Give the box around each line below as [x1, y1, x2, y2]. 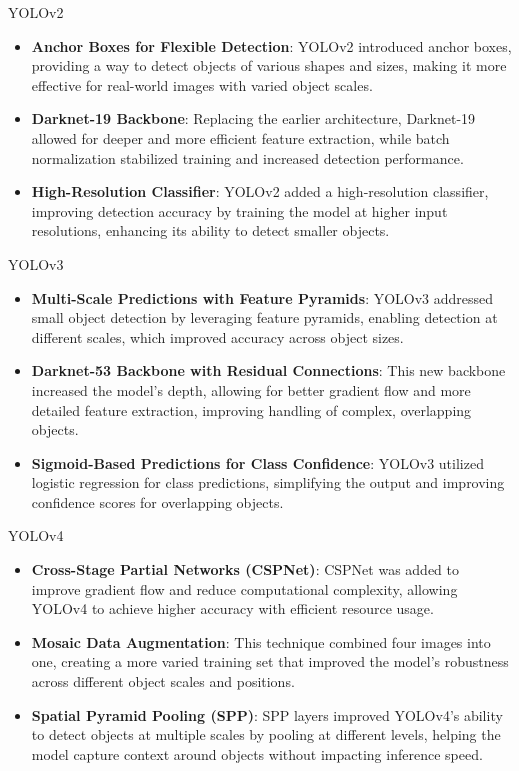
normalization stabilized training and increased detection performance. [31, 147, 464, 168]
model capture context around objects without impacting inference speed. [31, 743, 483, 764]
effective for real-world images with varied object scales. [31, 74, 373, 95]
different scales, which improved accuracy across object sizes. [31, 326, 404, 347]
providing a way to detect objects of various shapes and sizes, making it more [31, 55, 507, 76]
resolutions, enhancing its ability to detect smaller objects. [31, 220, 390, 241]
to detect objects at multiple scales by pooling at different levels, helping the [31, 724, 501, 745]
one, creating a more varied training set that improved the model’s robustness [31, 651, 509, 672]
